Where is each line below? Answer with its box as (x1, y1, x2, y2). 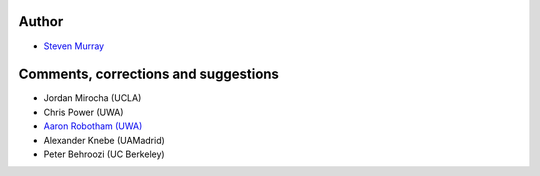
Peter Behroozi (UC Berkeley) (43, 148, 165, 160)
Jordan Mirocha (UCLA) (43, 92, 142, 104)
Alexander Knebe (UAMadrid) (43, 134, 165, 146)
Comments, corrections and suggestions (18, 66, 280, 83)
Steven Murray (43, 40, 105, 52)
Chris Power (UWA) (43, 106, 124, 118)
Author (18, 13, 64, 30)
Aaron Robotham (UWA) (43, 120, 143, 132)
